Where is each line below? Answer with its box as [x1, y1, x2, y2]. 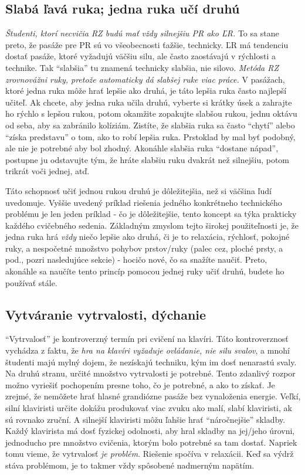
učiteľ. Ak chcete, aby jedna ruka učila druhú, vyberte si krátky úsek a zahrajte [5, 96, 292, 108]
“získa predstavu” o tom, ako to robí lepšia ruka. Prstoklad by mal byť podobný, [5, 130, 296, 142]
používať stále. [5, 276, 57, 289]
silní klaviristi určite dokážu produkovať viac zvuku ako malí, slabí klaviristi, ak [5, 402, 292, 414]
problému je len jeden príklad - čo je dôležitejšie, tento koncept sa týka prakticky [5, 208, 297, 220]
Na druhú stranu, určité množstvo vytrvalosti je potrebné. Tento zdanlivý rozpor [5, 367, 296, 379]
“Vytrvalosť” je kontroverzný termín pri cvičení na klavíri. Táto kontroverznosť [5, 333, 289, 345]
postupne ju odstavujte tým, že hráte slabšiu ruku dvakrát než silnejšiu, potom [5, 153, 290, 165]
